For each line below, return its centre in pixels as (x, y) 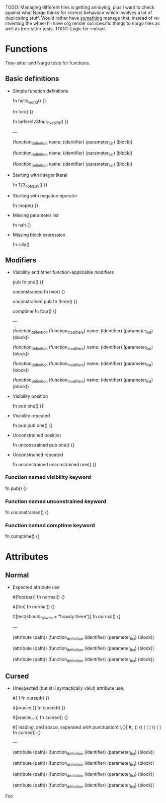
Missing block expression (39, 235)
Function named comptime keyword (50, 526)
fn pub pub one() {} (32, 425)
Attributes (27, 557)
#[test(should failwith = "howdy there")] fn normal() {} (66, 617)
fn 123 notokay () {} (30, 185)
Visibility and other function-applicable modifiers (63, 272)
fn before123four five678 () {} (40, 122)
